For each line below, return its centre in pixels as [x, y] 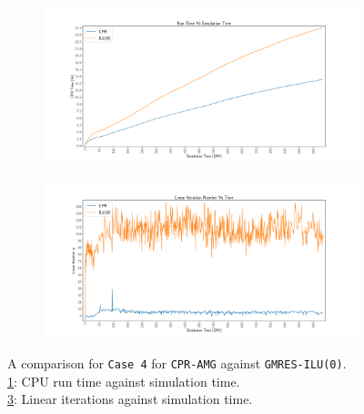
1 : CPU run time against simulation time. [124, 381]
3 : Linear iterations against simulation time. [130, 399]
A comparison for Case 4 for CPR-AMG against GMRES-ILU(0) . [177, 363]
